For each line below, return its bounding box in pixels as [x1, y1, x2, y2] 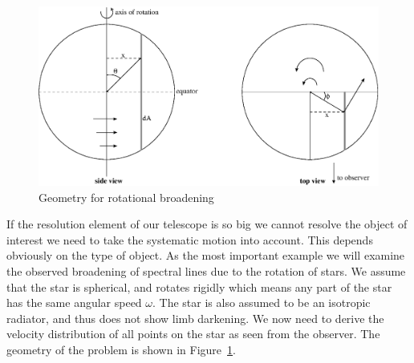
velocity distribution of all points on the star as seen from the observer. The [6, 325, 380, 342]
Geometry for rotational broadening [39, 188, 214, 205]
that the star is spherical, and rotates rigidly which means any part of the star [6, 278, 392, 295]
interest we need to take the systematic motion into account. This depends [6, 231, 373, 248]
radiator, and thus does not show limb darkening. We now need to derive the [6, 309, 384, 326]
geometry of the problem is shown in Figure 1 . [6, 341, 236, 357]
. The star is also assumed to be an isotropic [152, 294, 371, 311]
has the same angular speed [6, 294, 142, 311]
